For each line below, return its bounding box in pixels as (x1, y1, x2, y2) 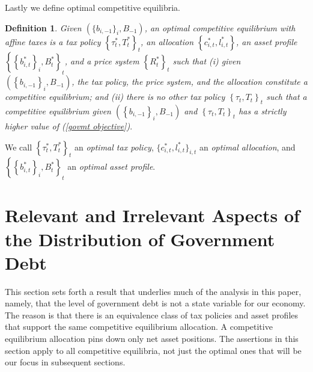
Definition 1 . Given (5, 21, 82, 34)
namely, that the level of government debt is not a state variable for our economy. (5, 297, 306, 309)
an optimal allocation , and (199, 140, 296, 153)
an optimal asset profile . (67, 160, 156, 173)
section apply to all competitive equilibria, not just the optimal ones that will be (5, 344, 302, 356)
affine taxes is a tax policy (5, 35, 101, 48)
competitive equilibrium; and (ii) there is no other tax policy (5, 90, 225, 103)
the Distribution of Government (5, 226, 275, 251)
